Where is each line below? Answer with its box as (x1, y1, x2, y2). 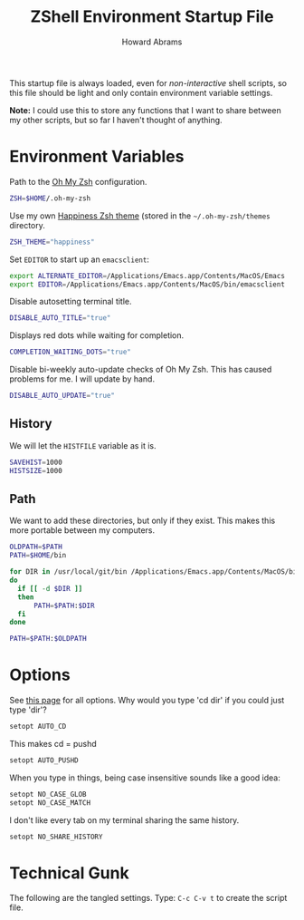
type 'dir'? (9, 704, 47, 715)
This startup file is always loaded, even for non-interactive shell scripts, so (9, 77, 288, 88)
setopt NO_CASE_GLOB (9, 789, 88, 799)
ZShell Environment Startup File (30, 6, 274, 27)
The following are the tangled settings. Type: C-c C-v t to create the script (9, 893, 288, 904)
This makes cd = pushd (9, 738, 97, 749)
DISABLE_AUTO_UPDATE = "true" (9, 392, 116, 401)
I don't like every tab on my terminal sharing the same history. (9, 814, 240, 826)
